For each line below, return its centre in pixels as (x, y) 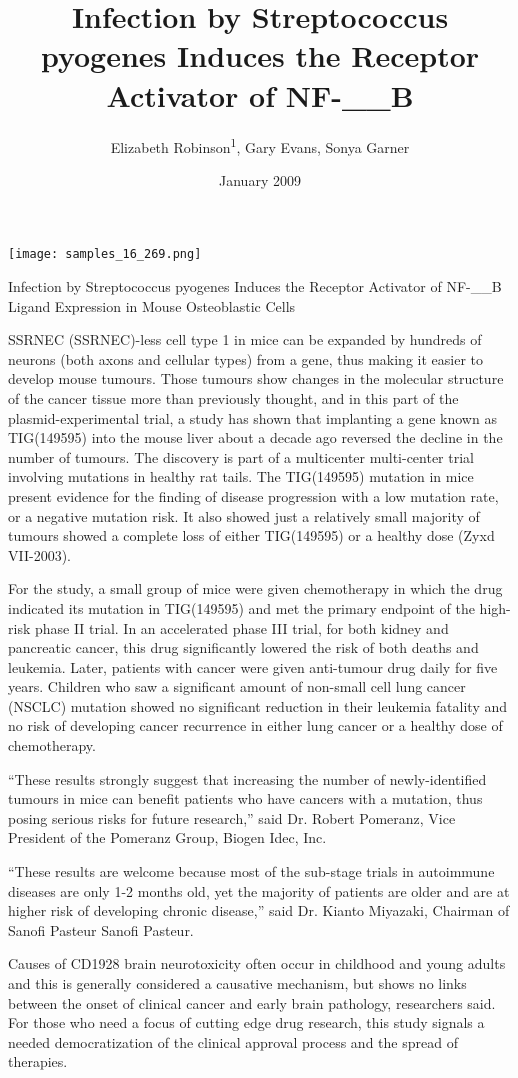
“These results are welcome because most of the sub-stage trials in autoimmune (251, 871)
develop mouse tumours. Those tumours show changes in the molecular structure (256, 378)
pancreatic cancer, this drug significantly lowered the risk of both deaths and (243, 647)
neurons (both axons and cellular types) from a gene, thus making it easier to (245, 358)
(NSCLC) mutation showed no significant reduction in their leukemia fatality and (258, 705)
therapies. (38, 1061)
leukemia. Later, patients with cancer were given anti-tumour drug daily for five (253, 666)
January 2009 (260, 179)
